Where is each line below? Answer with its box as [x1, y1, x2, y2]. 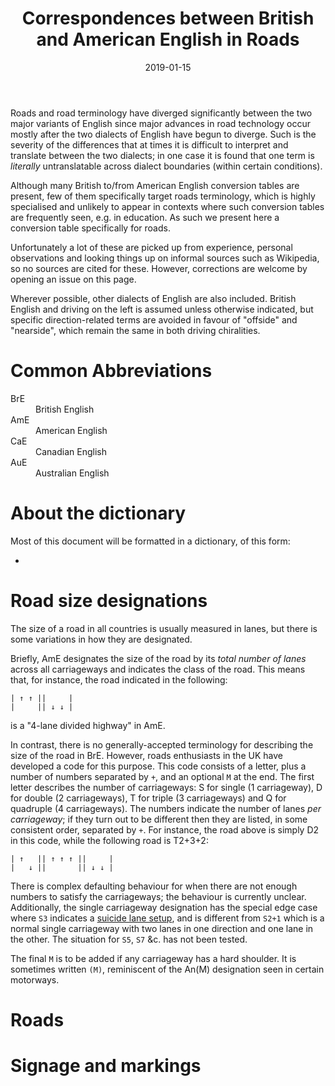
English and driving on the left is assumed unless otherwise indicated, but [10, 303, 314, 315]
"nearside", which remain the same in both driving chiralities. [10, 324, 261, 336]
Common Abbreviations [10, 360, 213, 382]
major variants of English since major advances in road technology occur [10, 117, 312, 129]
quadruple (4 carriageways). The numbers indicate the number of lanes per [10, 802, 322, 814]
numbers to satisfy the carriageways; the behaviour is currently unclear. [10, 890, 307, 902]
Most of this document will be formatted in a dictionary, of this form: [10, 535, 291, 547]
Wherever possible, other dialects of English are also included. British [10, 292, 297, 304]
